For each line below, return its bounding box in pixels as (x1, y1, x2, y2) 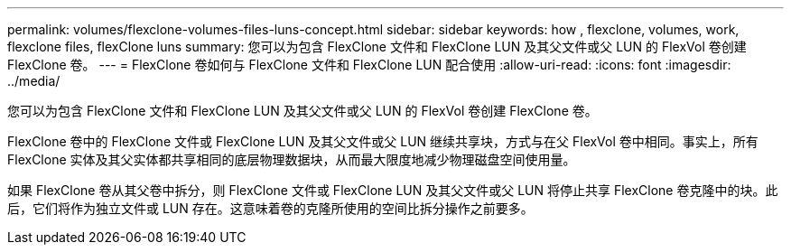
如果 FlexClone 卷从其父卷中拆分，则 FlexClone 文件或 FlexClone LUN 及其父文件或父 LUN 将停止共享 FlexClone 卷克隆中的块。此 (7, 182, 778, 198)
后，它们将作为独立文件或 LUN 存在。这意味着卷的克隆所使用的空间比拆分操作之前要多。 (7, 201, 534, 216)
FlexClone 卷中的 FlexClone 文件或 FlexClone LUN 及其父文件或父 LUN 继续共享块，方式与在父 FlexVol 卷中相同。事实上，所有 (7, 134, 758, 149)
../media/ (7, 73, 60, 89)
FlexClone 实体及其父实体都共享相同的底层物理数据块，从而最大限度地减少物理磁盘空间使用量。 (7, 152, 576, 167)
